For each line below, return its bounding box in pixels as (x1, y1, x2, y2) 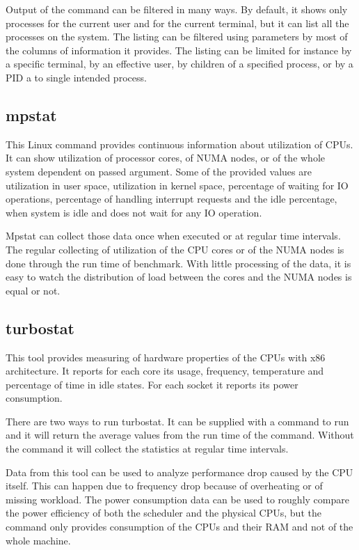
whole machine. (6, 533, 71, 547)
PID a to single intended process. (6, 70, 147, 84)
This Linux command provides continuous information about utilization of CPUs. (6, 136, 353, 151)
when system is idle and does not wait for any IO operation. (6, 205, 262, 219)
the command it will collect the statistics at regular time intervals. (6, 441, 289, 456)
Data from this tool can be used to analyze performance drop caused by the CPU (6, 464, 353, 479)
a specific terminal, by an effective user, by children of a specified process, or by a (6, 56, 353, 71)
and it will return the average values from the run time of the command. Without (6, 427, 354, 442)
